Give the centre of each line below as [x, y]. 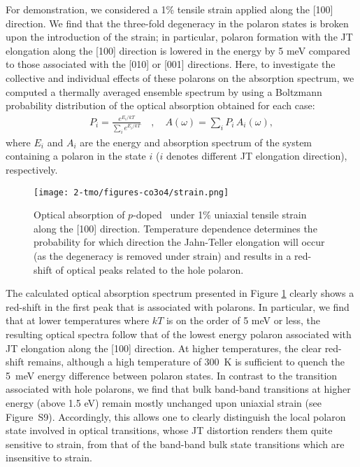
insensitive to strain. [49, 458]
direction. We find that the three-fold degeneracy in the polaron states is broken [177, 23]
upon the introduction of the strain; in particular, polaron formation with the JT [179, 37]
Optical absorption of [79, 215]
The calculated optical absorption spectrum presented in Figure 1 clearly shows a [180, 293]
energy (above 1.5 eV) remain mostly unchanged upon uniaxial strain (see [164, 403]
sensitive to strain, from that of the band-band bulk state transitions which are [175, 444]
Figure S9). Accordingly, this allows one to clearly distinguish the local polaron [176, 416]
